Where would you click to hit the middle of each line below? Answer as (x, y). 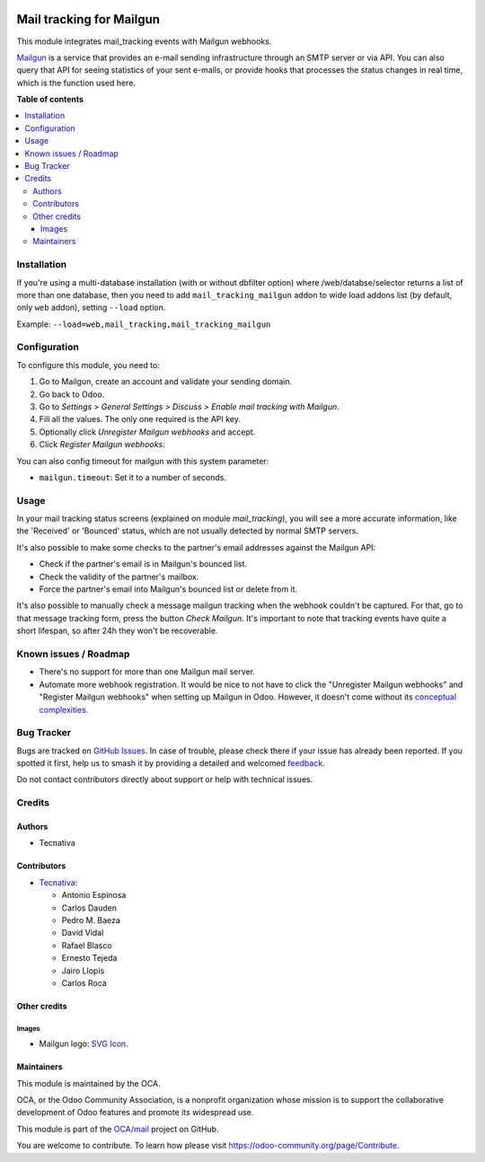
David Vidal (83, 933)
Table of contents (50, 100)
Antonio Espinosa (94, 895)
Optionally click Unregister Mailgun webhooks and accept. (147, 432)
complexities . (64, 709)
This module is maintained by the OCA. (88, 1083)
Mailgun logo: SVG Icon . (84, 1044)
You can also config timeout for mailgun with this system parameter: (143, 461)
